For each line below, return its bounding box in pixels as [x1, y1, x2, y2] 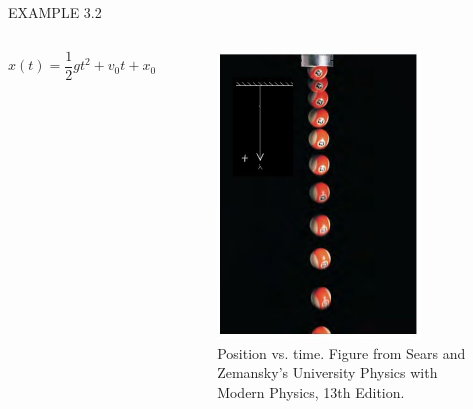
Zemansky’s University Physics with [217, 362, 438, 383]
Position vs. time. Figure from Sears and [217, 342, 466, 363]
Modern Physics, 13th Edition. [217, 381, 405, 402]
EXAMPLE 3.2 [8, 2, 102, 22]
